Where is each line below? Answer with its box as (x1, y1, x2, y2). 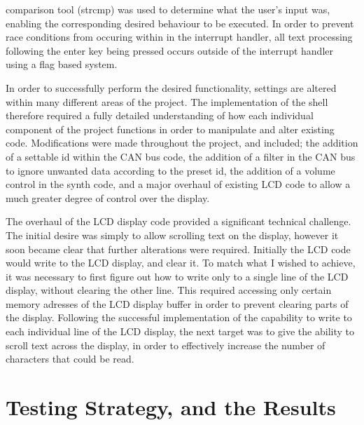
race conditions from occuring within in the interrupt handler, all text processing (6, 29, 353, 44)
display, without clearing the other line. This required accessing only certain (6, 283, 332, 297)
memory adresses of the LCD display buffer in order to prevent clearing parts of (6, 296, 349, 311)
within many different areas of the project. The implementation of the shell (6, 94, 328, 109)
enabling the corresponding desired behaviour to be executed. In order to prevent (6, 15, 354, 30)
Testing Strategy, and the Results (6, 393, 336, 421)
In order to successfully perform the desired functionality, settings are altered (6, 80, 337, 95)
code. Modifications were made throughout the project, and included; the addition (6, 135, 358, 150)
